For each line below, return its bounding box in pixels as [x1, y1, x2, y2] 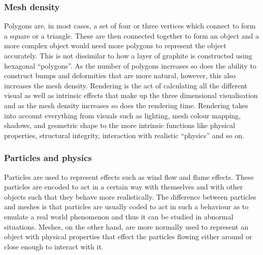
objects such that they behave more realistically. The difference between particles [4, 191, 256, 202]
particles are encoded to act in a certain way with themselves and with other [4, 181, 243, 192]
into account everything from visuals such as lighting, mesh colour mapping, [4, 110, 241, 120]
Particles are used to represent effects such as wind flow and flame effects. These [4, 171, 254, 182]
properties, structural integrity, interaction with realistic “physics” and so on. [4, 130, 244, 140]
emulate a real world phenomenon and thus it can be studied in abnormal [4, 211, 234, 221]
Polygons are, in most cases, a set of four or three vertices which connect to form [4, 20, 256, 31]
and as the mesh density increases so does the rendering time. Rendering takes [4, 100, 248, 110]
